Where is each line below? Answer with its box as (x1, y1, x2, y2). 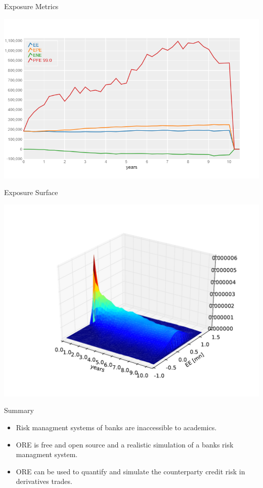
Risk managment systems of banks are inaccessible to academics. (16, 422, 217, 432)
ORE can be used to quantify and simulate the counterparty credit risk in (16, 466, 245, 476)
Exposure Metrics (4, 1, 59, 11)
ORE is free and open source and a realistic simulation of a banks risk (16, 439, 234, 449)
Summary (4, 405, 34, 416)
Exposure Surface (4, 187, 58, 198)
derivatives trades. (16, 476, 72, 486)
